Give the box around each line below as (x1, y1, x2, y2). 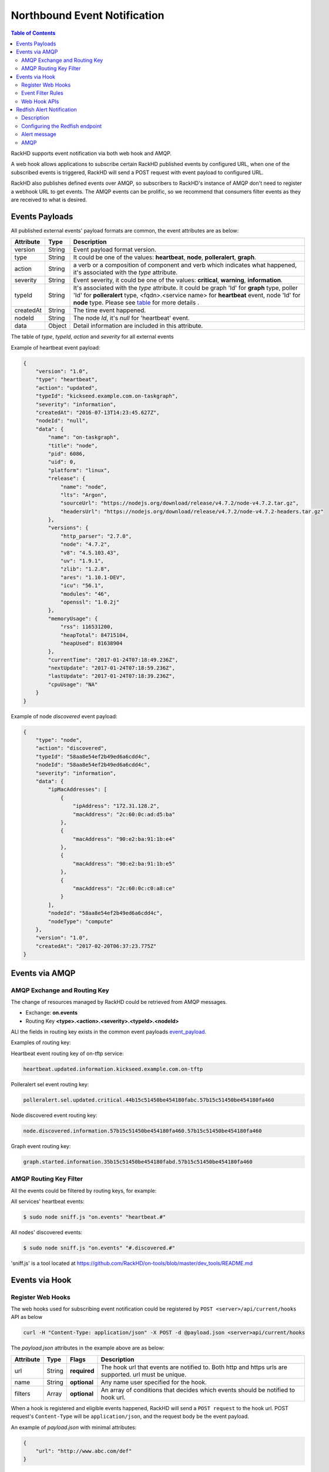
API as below (11, 1314, 43, 1321)
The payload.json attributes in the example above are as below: (11, 1344, 164, 1351)
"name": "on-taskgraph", (48, 434, 120, 441)
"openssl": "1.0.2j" (60, 598, 120, 605)
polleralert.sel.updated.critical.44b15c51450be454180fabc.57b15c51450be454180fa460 (23, 1096, 274, 1103)
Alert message (21, 131, 57, 138)
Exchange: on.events (25, 1009, 78, 1016)
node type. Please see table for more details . (73, 299, 200, 307)
